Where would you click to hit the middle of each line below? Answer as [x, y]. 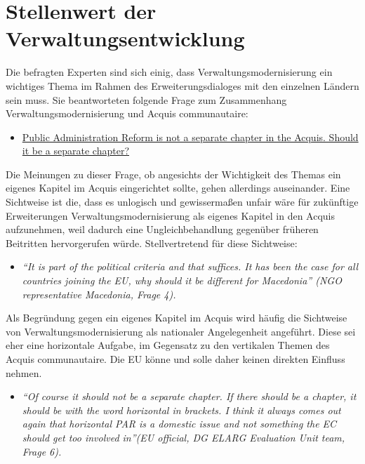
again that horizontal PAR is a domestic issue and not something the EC [179, 424]
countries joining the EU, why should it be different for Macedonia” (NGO [182, 280]
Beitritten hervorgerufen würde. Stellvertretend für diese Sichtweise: [152, 243]
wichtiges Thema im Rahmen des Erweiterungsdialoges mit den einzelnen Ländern [182, 85]
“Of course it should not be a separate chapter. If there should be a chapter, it [189, 396]
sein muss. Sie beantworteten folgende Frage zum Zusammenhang [146, 99]
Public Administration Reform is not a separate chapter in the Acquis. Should [190, 137]
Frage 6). [42, 451]
